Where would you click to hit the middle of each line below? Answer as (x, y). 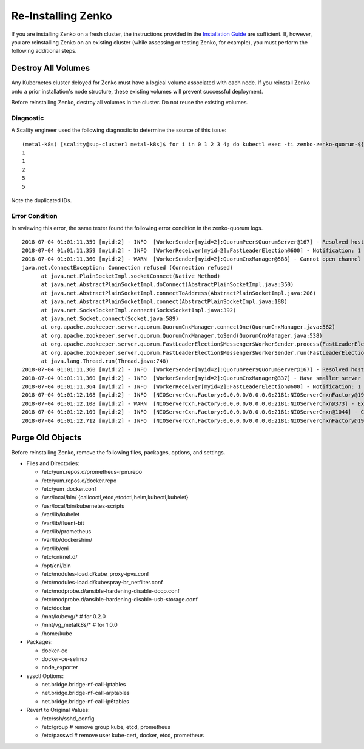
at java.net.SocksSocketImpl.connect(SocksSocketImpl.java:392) (139, 310)
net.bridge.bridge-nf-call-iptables (84, 685)
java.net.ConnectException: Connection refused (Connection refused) (128, 268)
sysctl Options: (45, 676)
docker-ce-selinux (65, 658)
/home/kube (57, 633)
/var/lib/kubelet (61, 515)
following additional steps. (44, 51)
